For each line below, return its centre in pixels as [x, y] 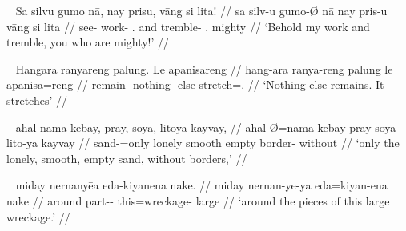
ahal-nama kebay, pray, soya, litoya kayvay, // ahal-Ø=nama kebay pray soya [206, 127]
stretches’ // [37, 100]
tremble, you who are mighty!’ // [88, 42]
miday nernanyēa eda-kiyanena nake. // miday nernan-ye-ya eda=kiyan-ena [201, 185]
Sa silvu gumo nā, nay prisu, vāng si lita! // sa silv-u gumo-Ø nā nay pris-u [201, 10]
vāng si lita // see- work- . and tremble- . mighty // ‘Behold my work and [188, 26]
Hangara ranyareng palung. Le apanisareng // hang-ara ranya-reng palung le [204, 68]
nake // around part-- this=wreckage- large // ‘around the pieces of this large [198, 200]
